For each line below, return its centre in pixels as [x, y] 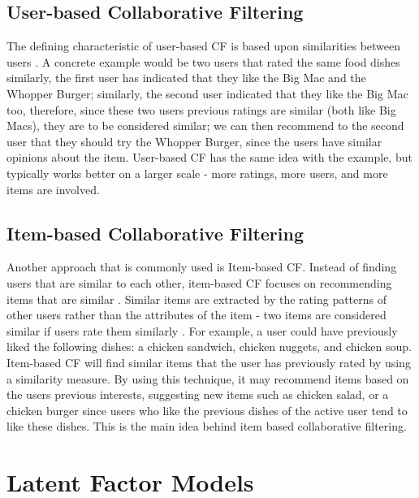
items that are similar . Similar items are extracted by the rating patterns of [197, 299]
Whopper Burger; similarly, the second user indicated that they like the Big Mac [207, 93]
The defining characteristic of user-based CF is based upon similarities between [204, 46]
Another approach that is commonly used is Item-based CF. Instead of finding [202, 267]
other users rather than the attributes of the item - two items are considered [197, 315]
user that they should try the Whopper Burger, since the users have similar [194, 141]
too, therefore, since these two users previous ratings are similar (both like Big [201, 109]
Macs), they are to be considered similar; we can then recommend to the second [205, 126]
